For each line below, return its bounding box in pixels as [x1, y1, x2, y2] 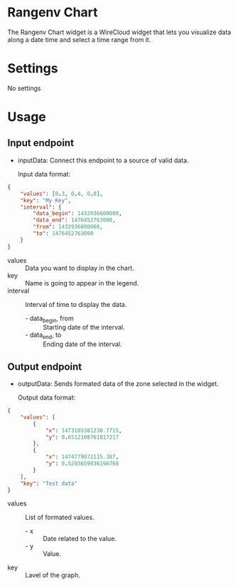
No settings [7, 83, 41, 93]
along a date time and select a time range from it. [7, 35, 151, 43]
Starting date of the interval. [43, 323, 126, 332]
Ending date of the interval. [43, 340, 122, 349]
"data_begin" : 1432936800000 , [33, 210, 122, 217]
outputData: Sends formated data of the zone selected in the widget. [17, 380, 219, 388]
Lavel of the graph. [25, 571, 80, 580]
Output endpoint [7, 360, 82, 372]
